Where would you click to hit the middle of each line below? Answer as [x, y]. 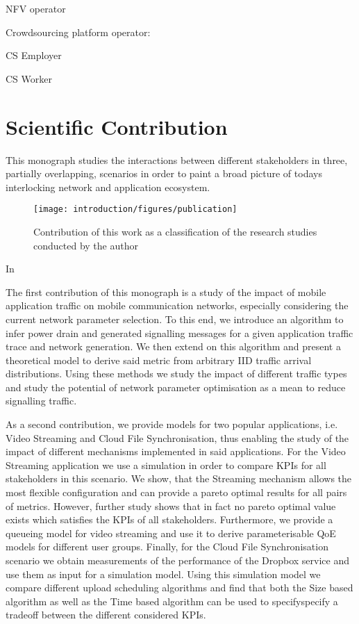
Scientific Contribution [117, 126]
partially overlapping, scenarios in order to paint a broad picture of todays [164, 173]
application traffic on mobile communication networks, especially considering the [177, 305]
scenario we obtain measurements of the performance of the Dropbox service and [177, 560]
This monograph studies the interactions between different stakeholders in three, [177, 159]
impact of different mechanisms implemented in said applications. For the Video [176, 451]
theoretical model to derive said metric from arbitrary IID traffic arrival [159, 360]
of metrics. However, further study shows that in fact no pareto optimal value [171, 506]
